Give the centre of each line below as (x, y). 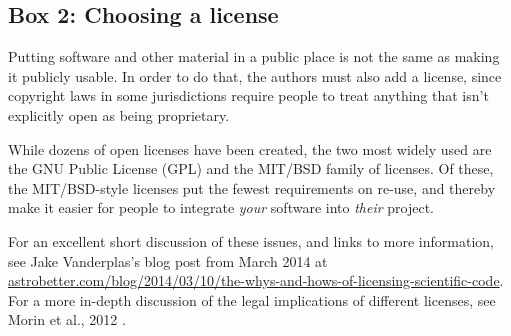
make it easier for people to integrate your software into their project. (221, 207)
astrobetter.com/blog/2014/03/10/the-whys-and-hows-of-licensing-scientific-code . (256, 280)
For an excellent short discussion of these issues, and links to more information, (251, 240)
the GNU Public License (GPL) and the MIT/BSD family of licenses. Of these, (251, 168)
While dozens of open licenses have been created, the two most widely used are (250, 148)
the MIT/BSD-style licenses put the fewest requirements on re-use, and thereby (252, 187)
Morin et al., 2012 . (67, 319)
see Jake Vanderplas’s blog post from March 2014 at (168, 260)
